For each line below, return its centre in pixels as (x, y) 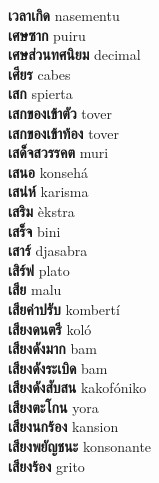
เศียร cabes (39, 73)
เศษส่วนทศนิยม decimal (74, 54)
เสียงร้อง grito (46, 465)
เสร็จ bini (34, 230)
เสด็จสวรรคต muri (58, 152)
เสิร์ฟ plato (39, 269)
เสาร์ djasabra (48, 250)
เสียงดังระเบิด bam (58, 367)
